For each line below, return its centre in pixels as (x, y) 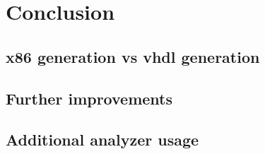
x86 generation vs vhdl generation (133, 56)
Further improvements (89, 98)
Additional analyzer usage (102, 140)
